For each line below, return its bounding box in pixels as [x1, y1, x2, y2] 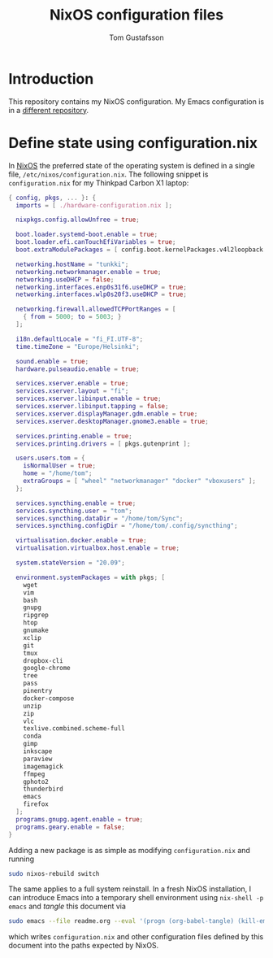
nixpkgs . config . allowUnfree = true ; [15, 216, 140, 224]
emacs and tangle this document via [8, 901, 126, 912]
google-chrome [23, 664, 71, 673]
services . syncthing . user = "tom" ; [15, 507, 132, 515]
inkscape [23, 747, 53, 756]
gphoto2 [23, 777, 49, 786]
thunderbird [23, 785, 63, 794]
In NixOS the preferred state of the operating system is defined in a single [8, 160, 256, 170]
